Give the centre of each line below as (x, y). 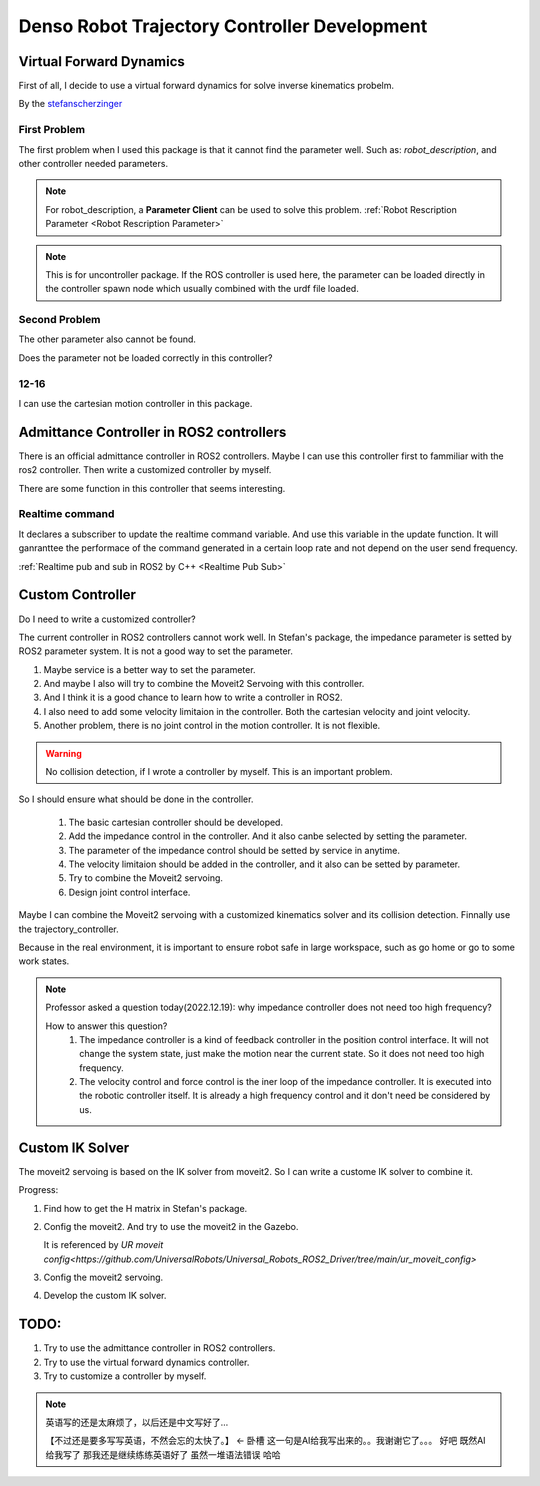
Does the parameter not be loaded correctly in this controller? (145, 357)
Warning (63, 753)
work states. (44, 961)
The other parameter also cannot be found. (107, 339)
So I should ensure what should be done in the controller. (136, 799)
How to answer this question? (106, 1026)
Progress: (38, 1190)
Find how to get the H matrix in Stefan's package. (145, 1208)
